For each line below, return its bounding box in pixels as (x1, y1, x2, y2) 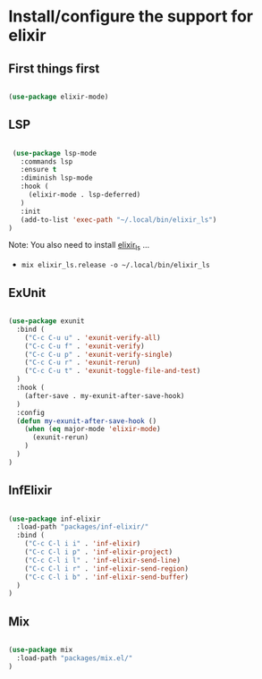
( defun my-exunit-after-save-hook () (16, 416, 157, 426)
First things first (8, 61, 100, 76)
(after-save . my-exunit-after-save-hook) (24, 391, 185, 400)
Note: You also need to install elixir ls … (8, 240, 149, 252)
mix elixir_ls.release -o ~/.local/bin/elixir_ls (21, 261, 211, 270)
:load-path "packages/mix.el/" (16, 654, 133, 663)
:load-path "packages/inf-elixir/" (16, 522, 149, 531)
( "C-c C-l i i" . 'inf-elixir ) (24, 539, 141, 548)
